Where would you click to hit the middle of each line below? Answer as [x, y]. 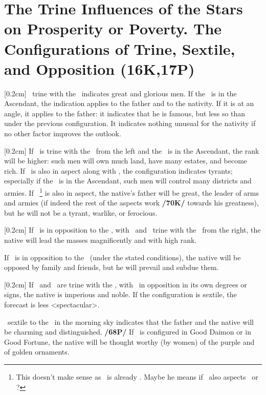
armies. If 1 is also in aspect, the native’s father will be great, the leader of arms [132, 192]
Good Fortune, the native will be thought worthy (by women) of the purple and [129, 341]
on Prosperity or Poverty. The [113, 28]
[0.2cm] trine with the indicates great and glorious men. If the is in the [120, 93]
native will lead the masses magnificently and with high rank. [101, 240]
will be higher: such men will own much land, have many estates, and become [126, 161]
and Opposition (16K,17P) [99, 68]
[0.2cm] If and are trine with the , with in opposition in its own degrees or [126, 284]
